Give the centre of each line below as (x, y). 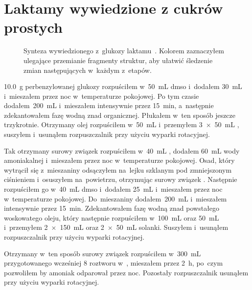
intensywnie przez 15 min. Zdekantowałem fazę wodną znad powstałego (112, 208)
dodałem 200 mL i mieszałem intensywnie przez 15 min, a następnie (109, 105)
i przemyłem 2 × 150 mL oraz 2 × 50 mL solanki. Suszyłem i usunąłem (116, 227)
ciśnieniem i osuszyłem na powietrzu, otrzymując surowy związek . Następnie (121, 179)
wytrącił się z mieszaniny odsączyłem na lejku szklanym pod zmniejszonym (118, 169)
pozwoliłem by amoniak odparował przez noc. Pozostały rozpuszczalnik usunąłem (126, 272)
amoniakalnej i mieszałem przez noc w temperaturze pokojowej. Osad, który (119, 160)
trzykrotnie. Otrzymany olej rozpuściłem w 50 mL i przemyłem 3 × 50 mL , (122, 124)
